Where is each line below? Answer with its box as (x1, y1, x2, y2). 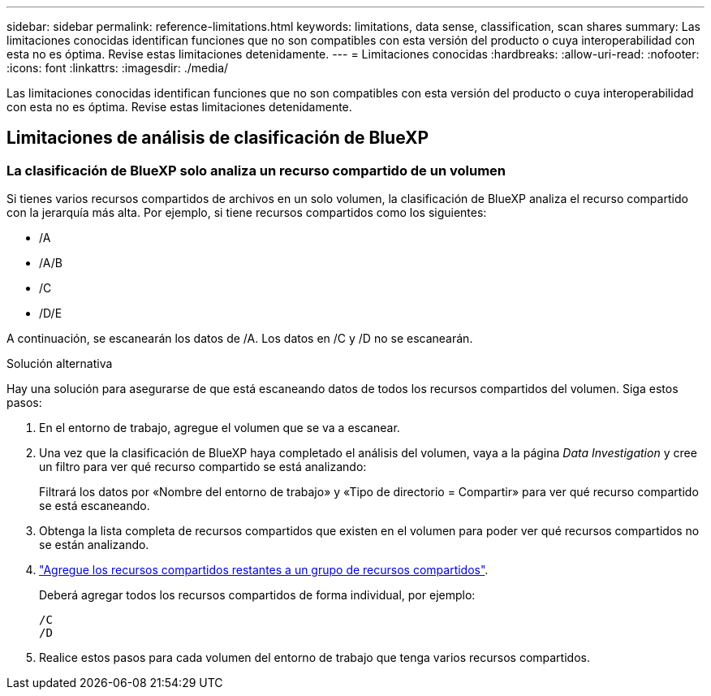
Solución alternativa (6, 357, 113, 371)
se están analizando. (39, 538, 149, 552)
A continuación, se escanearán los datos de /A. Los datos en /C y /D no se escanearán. (6, 331, 473, 346)
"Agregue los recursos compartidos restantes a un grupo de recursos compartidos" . (39, 563, 489, 577)
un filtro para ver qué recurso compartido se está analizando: (39, 460, 367, 474)
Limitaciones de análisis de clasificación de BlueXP (6, 128, 429, 149)
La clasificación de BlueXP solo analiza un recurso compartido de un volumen (6, 162, 506, 179)
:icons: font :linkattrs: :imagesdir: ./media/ (6, 61, 229, 75)
